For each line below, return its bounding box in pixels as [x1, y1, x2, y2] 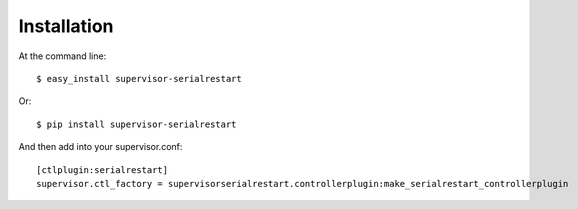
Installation [18, 15, 114, 37]
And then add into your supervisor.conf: [18, 141, 183, 153]
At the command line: [18, 50, 107, 62]
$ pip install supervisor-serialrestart [36, 118, 237, 130]
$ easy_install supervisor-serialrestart [36, 73, 242, 84]
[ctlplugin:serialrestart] [36, 164, 169, 175]
